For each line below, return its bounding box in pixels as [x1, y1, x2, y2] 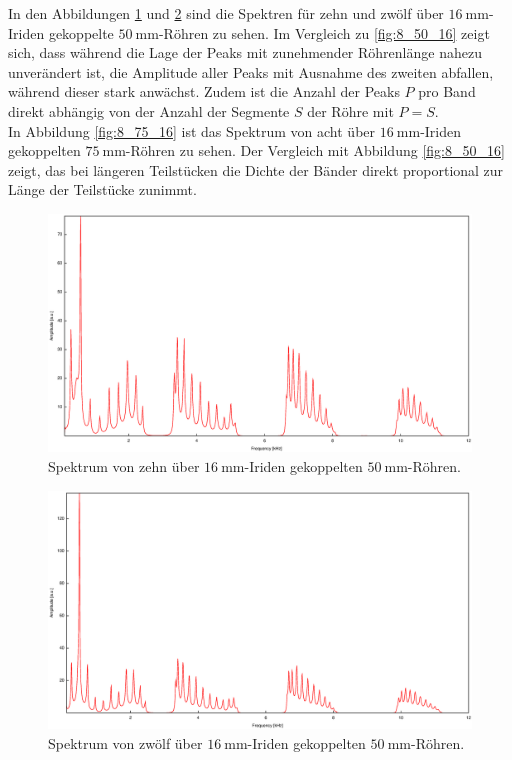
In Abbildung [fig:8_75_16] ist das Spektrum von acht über [8, 120, 376, 141]
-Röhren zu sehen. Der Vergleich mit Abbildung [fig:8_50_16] [125, 140, 505, 161]
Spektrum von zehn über [48, 456, 200, 477]
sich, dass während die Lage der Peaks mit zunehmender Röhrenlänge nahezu [8, 42, 482, 63]
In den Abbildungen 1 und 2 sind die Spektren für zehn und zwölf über [8, 3, 444, 23]
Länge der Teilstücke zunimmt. [8, 179, 197, 200]
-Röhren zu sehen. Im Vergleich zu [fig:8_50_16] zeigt [158, 22, 490, 43]
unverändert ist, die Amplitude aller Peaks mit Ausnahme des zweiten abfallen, [8, 61, 494, 82]
